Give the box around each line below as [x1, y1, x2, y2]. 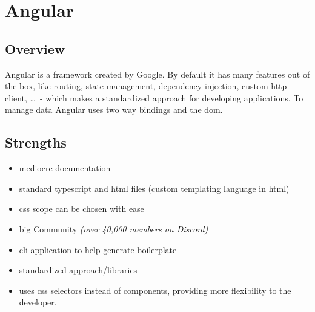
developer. [19, 296, 57, 308]
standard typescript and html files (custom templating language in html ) [19, 181, 290, 194]
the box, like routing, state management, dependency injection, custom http [5, 80, 287, 92]
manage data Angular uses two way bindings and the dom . [5, 103, 223, 116]
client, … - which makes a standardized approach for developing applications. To [5, 91, 303, 104]
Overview [5, 39, 65, 58]
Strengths [5, 133, 67, 152]
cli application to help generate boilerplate [19, 243, 177, 256]
